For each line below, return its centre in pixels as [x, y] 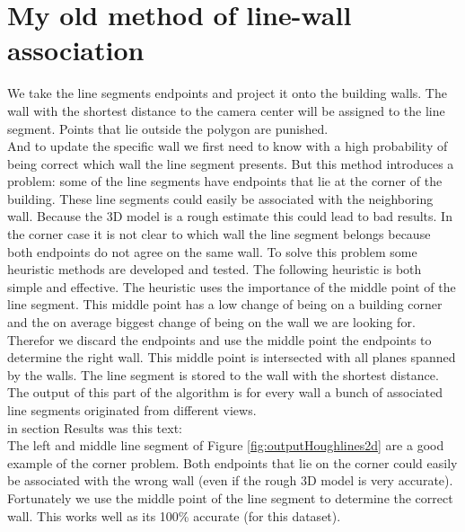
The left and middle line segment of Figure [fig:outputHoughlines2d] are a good [226, 445]
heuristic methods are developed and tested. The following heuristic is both [215, 269]
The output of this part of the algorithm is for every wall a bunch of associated [225, 392]
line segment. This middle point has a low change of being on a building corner [225, 304]
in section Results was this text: [95, 427]
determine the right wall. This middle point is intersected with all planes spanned [232, 357]
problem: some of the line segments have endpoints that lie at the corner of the [225, 181]
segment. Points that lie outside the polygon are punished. [168, 128]
